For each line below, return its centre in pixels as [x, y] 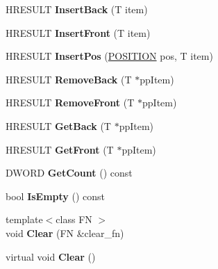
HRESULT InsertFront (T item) [78, 32]
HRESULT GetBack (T [58, 125]
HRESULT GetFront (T [60, 149]
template [24, 219]
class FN [74, 219]
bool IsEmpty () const [56, 196]
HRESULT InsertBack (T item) [77, 9]
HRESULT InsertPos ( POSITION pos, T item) [109, 56]
